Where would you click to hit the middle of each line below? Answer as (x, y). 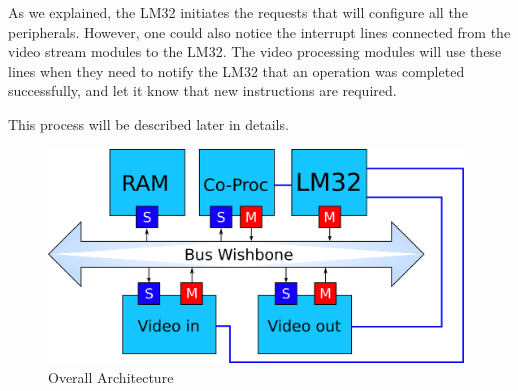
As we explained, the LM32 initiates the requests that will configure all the (238, 12)
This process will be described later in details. (148, 123)
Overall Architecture (111, 376)
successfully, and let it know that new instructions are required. (202, 90)
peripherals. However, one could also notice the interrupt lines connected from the (259, 31)
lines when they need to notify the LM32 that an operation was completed (236, 70)
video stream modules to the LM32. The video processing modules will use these (255, 51)
